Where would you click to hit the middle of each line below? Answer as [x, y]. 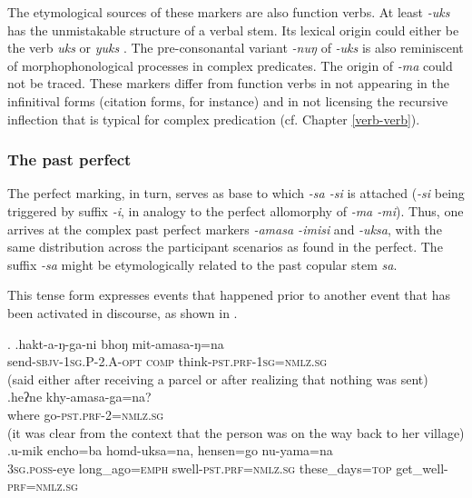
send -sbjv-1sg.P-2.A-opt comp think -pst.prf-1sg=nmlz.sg [167, 361]
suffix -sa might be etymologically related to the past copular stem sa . [202, 264]
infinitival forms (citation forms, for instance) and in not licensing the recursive [228, 100]
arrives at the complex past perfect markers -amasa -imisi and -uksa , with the [225, 229]
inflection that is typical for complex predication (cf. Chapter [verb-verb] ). [214, 119]
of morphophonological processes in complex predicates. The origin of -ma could [230, 65]
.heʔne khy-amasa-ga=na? [79, 397]
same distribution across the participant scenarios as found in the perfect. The [225, 247]
